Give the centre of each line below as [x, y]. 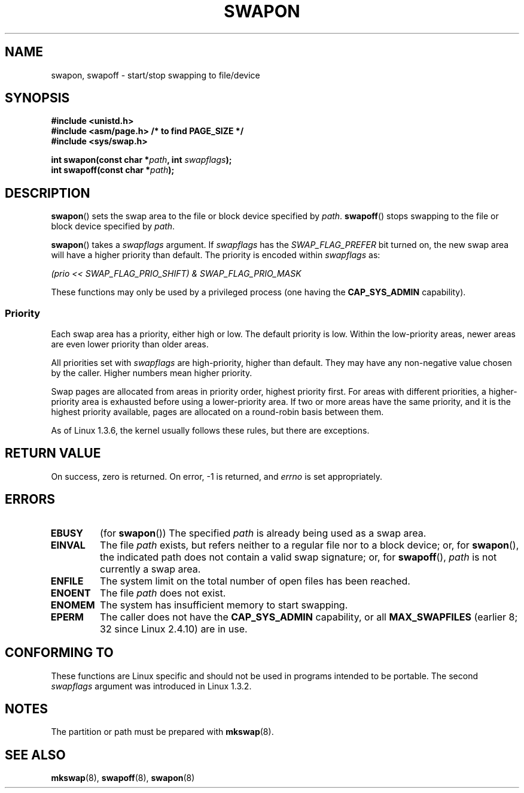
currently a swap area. [150, 569]
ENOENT [71, 593]
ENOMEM [73, 605]
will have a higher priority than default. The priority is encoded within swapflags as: [216, 255]
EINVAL [68, 545]
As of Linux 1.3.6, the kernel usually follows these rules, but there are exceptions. [210, 431]
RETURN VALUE [53, 453]
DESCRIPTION [48, 193]
